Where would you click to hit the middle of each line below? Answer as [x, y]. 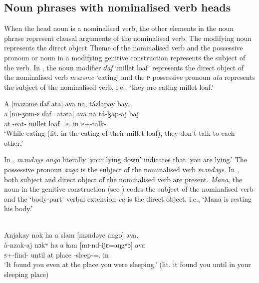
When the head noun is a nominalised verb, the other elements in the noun [119, 28]
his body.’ [18, 208]
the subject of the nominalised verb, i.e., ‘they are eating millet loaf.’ [109, 87]
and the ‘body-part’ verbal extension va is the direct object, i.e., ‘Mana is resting [128, 198]
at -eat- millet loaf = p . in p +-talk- [55, 123]
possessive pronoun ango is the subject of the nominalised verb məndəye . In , [122, 169]
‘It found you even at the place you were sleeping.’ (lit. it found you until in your [128, 264]
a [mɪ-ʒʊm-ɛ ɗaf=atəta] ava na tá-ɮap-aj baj [72, 113]
